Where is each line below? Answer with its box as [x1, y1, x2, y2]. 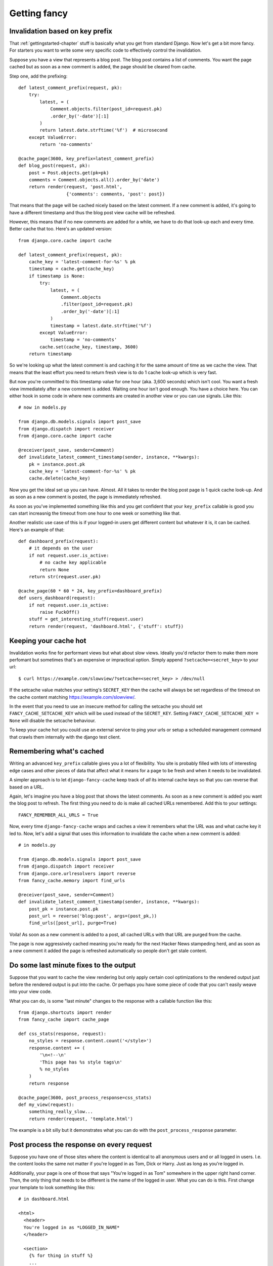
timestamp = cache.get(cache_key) [28, 266, 115, 272]
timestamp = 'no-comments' [50, 337, 117, 343]
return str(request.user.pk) [28, 574, 101, 580]
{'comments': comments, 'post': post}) [66, 191, 165, 197]
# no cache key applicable [39, 560, 107, 566]
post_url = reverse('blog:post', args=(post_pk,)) [28, 913, 157, 919]
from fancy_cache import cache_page [18, 1017, 109, 1022]
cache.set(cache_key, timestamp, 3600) [39, 344, 139, 349]
